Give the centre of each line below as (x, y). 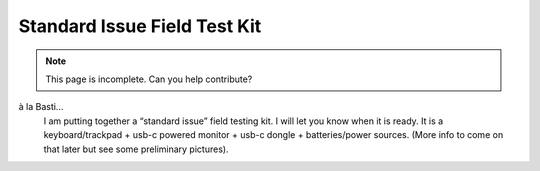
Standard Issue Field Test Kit (140, 26)
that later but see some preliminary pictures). (136, 149)
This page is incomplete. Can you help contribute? (149, 79)
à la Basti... (41, 107)
